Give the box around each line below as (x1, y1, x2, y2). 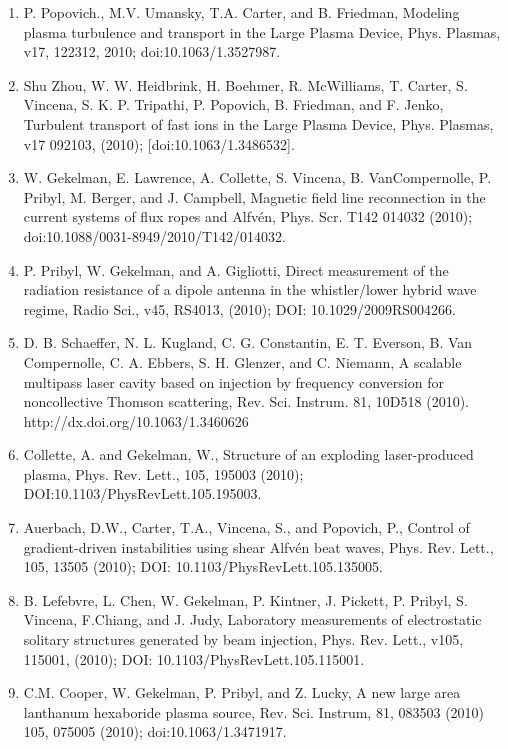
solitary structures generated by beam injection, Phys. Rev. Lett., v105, (23, 629, 464, 650)
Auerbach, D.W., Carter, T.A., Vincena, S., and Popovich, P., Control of (23, 517, 470, 538)
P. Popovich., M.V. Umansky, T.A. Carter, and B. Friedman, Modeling (23, 2, 460, 22)
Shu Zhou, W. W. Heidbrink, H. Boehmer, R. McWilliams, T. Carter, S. (23, 74, 468, 95)
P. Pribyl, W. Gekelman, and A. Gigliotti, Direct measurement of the (23, 259, 449, 280)
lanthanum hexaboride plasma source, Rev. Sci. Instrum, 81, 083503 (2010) (23, 701, 485, 722)
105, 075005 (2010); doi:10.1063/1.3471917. (23, 721, 287, 742)
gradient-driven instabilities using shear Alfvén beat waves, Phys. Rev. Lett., (23, 536, 494, 557)
